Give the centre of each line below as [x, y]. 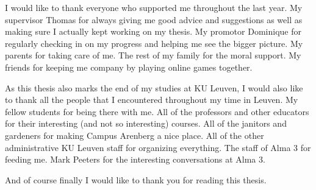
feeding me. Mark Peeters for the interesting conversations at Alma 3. [135, 159]
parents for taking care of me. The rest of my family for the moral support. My [153, 55]
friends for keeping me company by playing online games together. [129, 67]
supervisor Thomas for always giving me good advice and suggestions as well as [154, 19]
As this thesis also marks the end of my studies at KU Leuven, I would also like [154, 87]
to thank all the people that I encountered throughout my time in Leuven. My [152, 100]
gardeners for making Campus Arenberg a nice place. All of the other [135, 135]
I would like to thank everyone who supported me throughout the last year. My [154, 7]
